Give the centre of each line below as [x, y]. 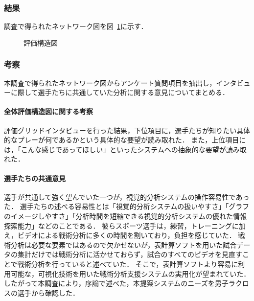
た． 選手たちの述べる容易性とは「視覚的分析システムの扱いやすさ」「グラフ [127, 206]
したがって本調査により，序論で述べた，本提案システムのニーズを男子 [116, 283]
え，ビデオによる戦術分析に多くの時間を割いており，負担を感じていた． [120, 235]
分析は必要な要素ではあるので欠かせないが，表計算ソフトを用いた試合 [124, 244]
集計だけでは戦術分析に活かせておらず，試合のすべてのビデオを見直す [130, 254]
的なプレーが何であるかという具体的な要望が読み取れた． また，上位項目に [125, 140]
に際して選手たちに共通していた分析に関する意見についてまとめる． [120, 92]
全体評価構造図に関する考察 [48, 111]
